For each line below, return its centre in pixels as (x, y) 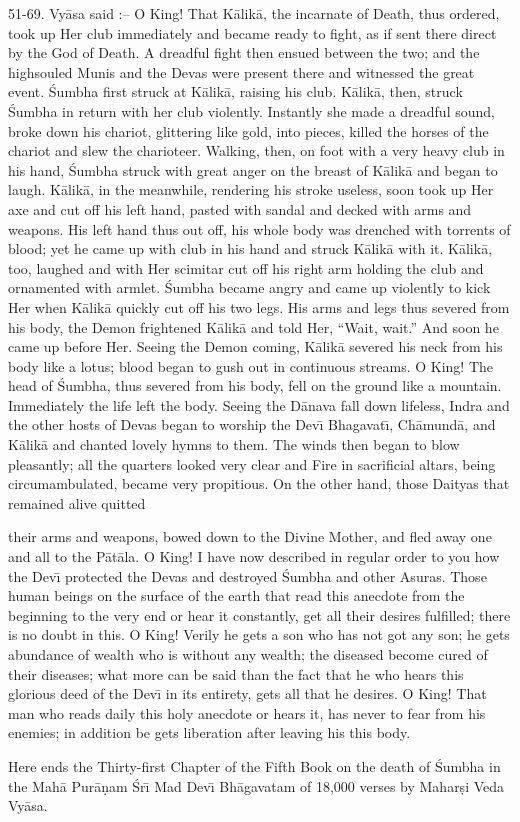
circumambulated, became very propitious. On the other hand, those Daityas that (259, 483)
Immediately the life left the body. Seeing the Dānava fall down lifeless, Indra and (259, 404)
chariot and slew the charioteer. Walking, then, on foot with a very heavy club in (256, 150)
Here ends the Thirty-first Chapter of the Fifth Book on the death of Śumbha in (254, 765)
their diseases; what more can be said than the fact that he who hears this (236, 673)
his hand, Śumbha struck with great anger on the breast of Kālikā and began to (253, 169)
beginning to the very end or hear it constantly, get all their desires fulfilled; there (259, 614)
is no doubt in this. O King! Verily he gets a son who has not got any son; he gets (259, 634)
